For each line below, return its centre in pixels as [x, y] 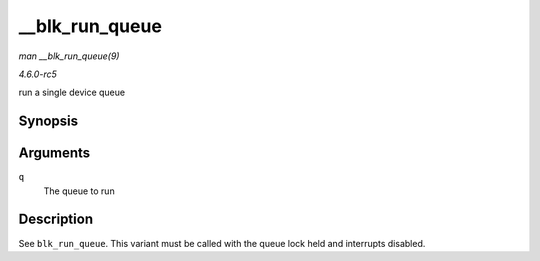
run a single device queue [71, 92]
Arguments [54, 153]
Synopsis [48, 121]
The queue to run [79, 191]
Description [56, 219]
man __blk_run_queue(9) [69, 56]
